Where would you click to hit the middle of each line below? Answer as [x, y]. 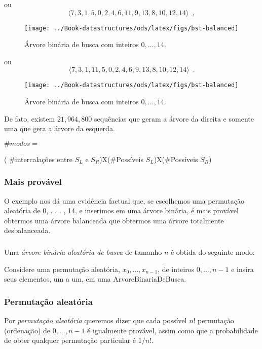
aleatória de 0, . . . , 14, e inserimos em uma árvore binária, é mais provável [121, 210]
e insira [242, 269]
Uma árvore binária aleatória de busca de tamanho [83, 251]
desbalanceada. [27, 230]
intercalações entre [44, 159]
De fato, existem [30, 118]
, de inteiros [176, 269]
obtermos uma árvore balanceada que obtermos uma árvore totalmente [114, 220]
